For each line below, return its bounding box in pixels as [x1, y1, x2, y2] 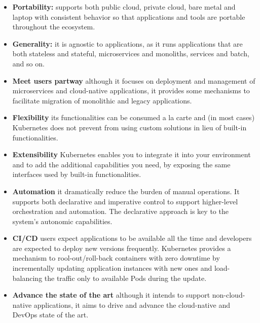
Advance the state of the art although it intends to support [12, 290, 210, 300]
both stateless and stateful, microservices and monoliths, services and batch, [12, 48, 249, 59]
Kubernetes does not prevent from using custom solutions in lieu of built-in [12, 122, 247, 132]
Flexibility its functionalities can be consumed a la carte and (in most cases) [12, 112, 255, 123]
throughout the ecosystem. [12, 21, 95, 32]
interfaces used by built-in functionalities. [12, 169, 141, 180]
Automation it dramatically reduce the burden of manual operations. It [12, 186, 240, 196]
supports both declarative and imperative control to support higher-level [12, 196, 238, 206]
